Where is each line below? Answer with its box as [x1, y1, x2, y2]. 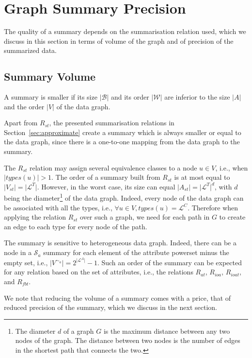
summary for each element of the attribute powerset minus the [43, 247, 229, 257]
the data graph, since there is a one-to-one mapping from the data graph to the [4, 136, 240, 147]
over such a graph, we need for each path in [79, 212, 210, 222]
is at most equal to [174, 172, 230, 182]
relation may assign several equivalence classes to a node [30, 162, 197, 172]
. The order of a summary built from [51, 172, 160, 182]
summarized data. [4, 45, 57, 55]
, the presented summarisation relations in [49, 118, 174, 128]
